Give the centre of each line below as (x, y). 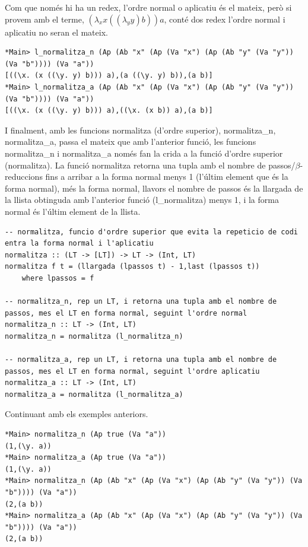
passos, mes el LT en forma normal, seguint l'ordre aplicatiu (132, 371)
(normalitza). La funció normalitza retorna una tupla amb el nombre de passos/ (150, 165)
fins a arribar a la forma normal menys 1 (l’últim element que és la (167, 176)
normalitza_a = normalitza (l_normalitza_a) (94, 394)
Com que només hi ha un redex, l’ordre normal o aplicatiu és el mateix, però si (148, 7)
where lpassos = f (58, 278)
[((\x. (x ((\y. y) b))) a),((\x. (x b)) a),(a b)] (109, 111)
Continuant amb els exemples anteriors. (77, 414)
